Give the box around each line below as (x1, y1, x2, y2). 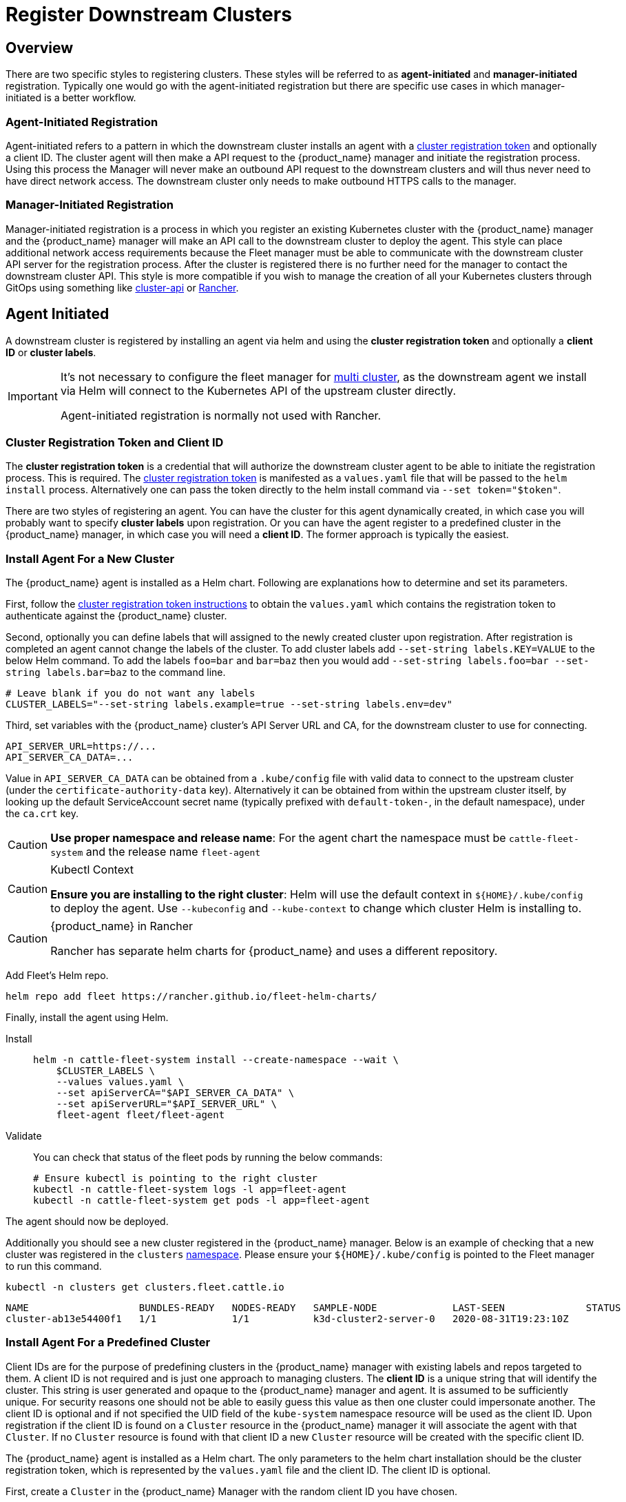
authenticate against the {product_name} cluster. (6, 610, 227, 622)
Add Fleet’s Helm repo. (6, 969, 109, 982)
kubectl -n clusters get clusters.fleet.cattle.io (6, 1282, 284, 1293)
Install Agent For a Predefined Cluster (6, 1335, 211, 1350)
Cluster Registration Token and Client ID (6, 435, 224, 449)
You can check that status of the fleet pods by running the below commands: (33, 1151, 383, 1164)
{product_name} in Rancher (50, 919, 194, 934)
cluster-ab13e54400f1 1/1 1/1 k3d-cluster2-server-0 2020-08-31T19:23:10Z (6, 1313, 569, 1325)
